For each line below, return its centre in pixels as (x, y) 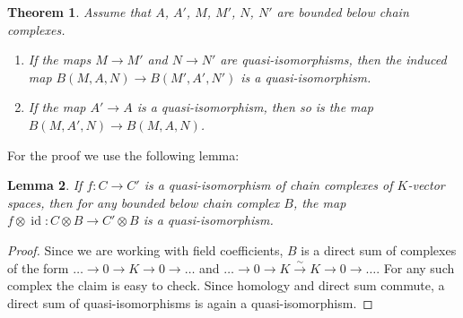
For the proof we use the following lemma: (123, 155)
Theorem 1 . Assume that (79, 12)
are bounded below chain (343, 12)
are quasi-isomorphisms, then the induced (333, 60)
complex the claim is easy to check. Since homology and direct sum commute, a (226, 285)
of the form (38, 267)
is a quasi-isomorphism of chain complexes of (268, 185)
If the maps (60, 60)
